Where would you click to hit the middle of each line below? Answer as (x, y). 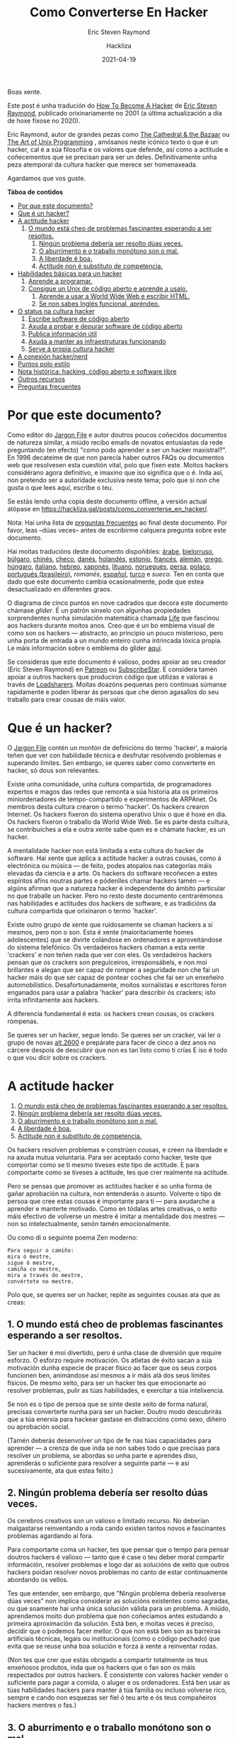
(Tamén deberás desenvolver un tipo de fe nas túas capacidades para (109, 1440)
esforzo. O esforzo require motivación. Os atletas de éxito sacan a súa (110, 1360)
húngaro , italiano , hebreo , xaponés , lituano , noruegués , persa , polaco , (110, 566)
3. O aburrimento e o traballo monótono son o (109, 1727)
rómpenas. (23, 1021)
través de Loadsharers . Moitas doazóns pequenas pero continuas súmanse (117, 684)
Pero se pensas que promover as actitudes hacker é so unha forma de (110, 1186)
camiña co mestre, (34, 1269)
